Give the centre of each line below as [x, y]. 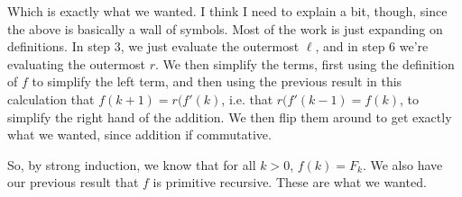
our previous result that [73, 182]
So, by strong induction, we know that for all [132, 164]
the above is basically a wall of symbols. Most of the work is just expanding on [225, 28]
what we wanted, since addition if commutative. [139, 134]
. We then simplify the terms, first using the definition [305, 63]
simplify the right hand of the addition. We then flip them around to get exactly [230, 116]
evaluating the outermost [76, 63]
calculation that [51, 98]
